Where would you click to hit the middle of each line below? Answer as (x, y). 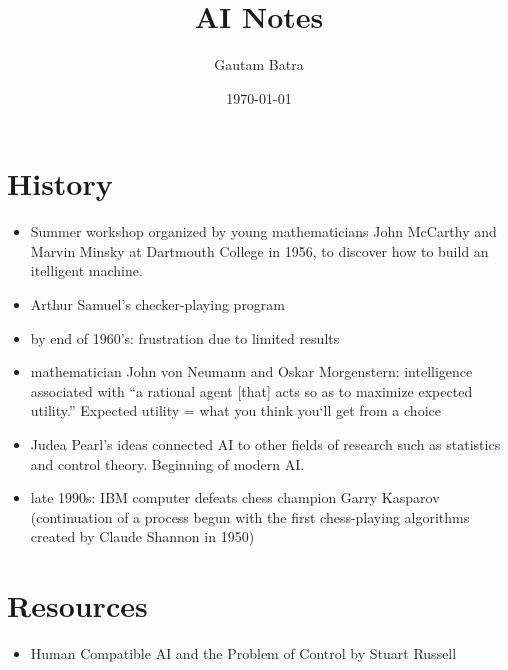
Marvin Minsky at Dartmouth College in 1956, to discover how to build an (259, 250)
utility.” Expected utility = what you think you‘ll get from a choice (235, 410)
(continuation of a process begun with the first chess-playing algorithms (250, 516)
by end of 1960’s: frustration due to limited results (185, 337)
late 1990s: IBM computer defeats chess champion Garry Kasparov (235, 497)
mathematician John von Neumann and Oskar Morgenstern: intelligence (251, 371)
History (60, 183)
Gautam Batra (259, 64)
